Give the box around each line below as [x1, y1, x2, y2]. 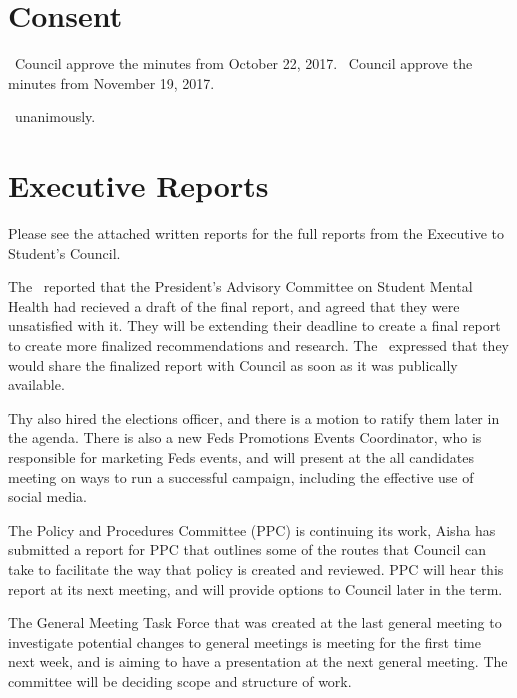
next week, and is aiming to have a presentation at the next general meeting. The [8, 651, 508, 672]
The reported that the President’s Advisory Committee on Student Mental [8, 276, 473, 297]
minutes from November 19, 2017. [8, 72, 215, 93]
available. [8, 374, 65, 395]
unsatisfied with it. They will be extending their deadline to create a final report [8, 315, 501, 336]
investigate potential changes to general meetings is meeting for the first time [8, 631, 481, 652]
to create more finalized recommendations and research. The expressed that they [8, 335, 509, 355]
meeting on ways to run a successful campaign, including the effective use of [8, 466, 474, 487]
